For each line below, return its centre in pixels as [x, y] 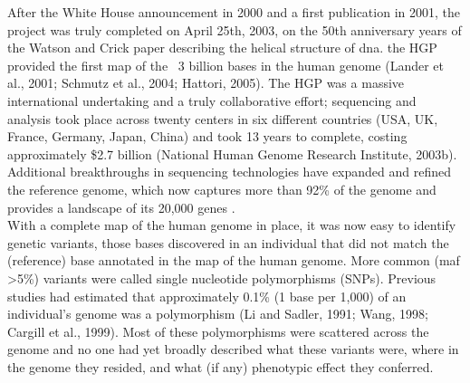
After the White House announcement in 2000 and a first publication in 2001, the [234, 12]
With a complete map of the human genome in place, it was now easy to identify [232, 225]
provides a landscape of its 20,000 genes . [121, 207]
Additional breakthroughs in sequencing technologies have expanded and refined [230, 172]
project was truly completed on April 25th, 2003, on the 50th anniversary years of [235, 29]
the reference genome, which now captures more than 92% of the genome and [222, 189]
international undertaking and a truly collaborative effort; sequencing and [212, 100]
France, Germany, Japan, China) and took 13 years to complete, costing [207, 136]
